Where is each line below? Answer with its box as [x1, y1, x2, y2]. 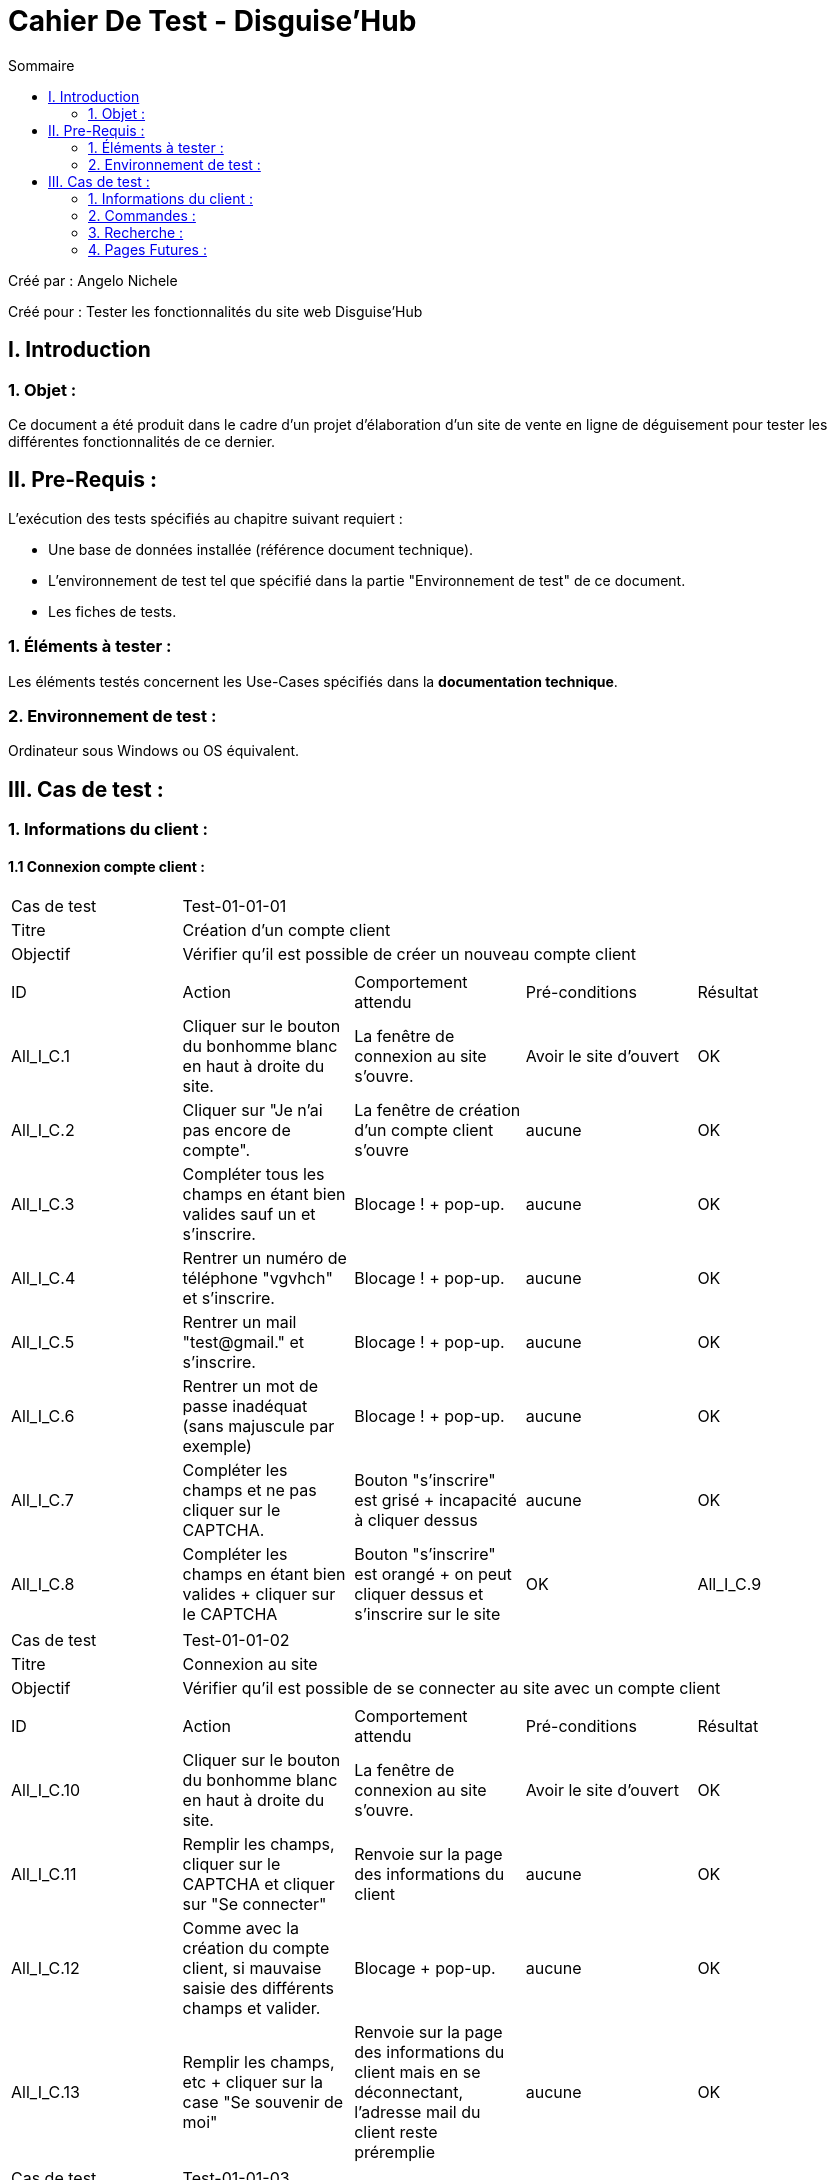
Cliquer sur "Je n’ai [182, 1100, 323, 1121]
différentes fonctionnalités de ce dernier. [8, 432, 276, 450]
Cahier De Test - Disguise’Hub [8, 4, 417, 38]
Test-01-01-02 [182, 1630, 290, 1651]
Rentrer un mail [182, 1312, 297, 1333]
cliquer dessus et [354, 1584, 484, 1605]
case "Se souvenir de [182, 2092, 344, 2113]
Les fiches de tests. [48, 602, 177, 620]
